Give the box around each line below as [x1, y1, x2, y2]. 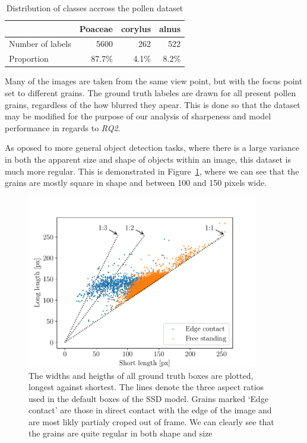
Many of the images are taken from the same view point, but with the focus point [5, 75, 303, 87]
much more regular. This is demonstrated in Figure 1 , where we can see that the [5, 164, 299, 177]
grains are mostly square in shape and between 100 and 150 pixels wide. [5, 176, 267, 189]
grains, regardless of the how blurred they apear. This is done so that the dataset [5, 98, 300, 110]
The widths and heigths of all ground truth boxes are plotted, [29, 369, 254, 381]
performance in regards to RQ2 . [5, 121, 121, 134]
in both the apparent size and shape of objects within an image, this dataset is [5, 153, 291, 165]
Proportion [9, 52, 49, 65]
